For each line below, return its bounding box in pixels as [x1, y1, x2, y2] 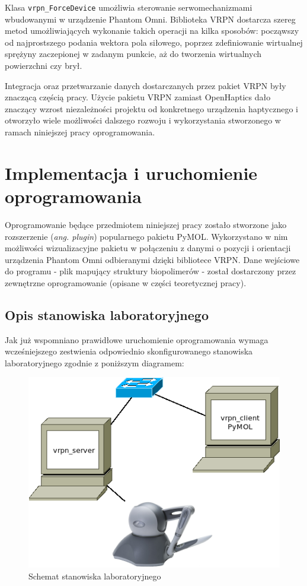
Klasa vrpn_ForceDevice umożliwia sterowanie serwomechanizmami [5, 1, 252, 13]
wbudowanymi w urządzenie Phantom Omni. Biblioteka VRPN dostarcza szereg [5, 12, 296, 25]
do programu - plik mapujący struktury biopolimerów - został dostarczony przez [5, 265, 296, 277]
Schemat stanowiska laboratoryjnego [28, 569, 161, 582]
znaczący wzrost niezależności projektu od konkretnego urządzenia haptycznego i [5, 102, 298, 115]
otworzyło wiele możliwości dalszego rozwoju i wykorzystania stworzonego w [5, 114, 281, 126]
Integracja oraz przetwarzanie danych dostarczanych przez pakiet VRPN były [5, 79, 286, 91]
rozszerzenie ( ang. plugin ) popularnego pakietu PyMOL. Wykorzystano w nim [5, 230, 288, 242]
